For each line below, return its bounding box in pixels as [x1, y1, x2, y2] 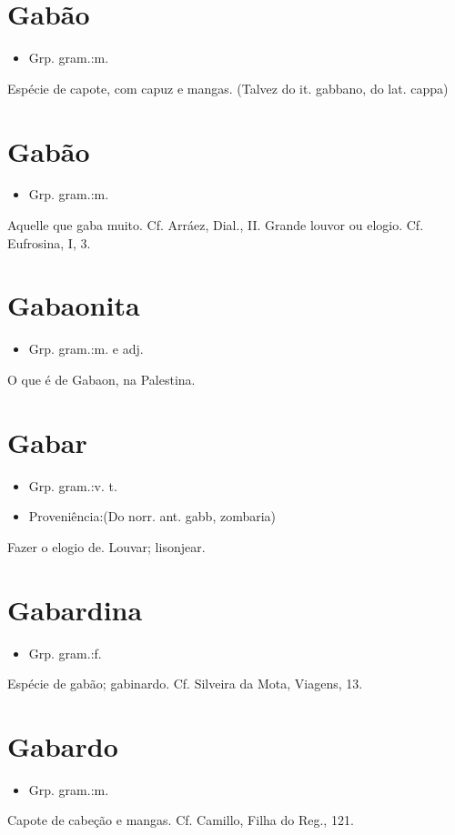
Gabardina [7, 590, 143, 628]
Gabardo [7, 727, 118, 764]
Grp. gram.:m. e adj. [28, 339, 144, 358]
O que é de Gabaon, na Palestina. [7, 369, 196, 388]
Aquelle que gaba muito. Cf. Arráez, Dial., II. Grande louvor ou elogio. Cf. [7, 216, 424, 235]
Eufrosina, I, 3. [7, 233, 91, 252]
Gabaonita [7, 287, 140, 324]
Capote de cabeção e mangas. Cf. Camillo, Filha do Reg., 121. [7, 810, 354, 830]
